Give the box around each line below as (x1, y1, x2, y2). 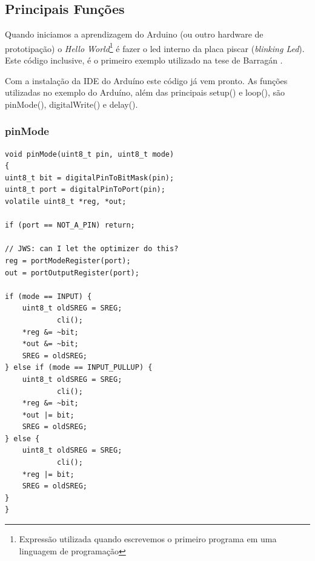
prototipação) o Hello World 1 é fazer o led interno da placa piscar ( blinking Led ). (5, 40, 305, 54)
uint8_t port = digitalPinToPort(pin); (5, 185, 165, 194)
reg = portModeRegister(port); (5, 256, 131, 265)
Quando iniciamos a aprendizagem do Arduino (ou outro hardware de (5, 28, 264, 41)
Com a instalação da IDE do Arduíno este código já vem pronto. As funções (5, 74, 288, 87)
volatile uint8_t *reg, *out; (5, 197, 127, 206)
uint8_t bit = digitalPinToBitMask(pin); (5, 173, 174, 182)
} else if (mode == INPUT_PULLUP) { (5, 363, 153, 372)
